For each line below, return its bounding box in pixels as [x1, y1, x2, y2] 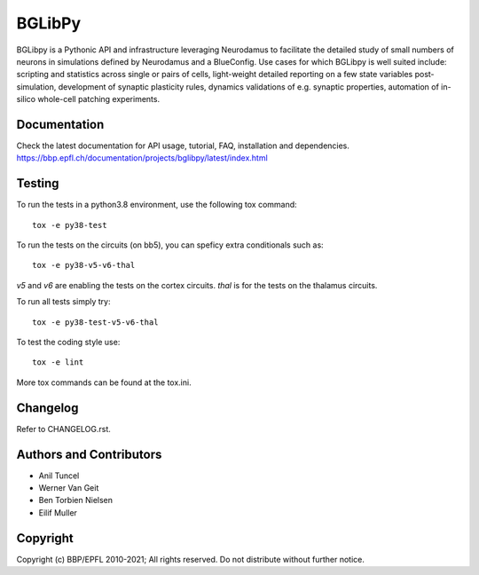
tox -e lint [32, 358, 84, 367]
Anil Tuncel [38, 470, 80, 481]
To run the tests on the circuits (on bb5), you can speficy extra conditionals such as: [16, 240, 324, 250]
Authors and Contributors [16, 446, 162, 461]
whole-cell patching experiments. [36, 94, 160, 105]
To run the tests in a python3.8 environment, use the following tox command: [16, 200, 297, 210]
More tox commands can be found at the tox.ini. [16, 377, 192, 388]
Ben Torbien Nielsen [38, 495, 114, 506]
